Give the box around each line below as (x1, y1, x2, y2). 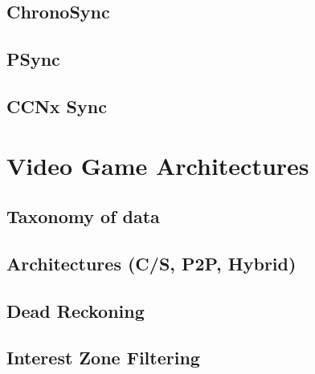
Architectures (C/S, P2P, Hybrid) (6, 250, 297, 275)
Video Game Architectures (6, 148, 309, 181)
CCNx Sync (6, 93, 107, 118)
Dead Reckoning (6, 298, 145, 323)
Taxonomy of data (6, 204, 160, 229)
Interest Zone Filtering (6, 345, 200, 370)
